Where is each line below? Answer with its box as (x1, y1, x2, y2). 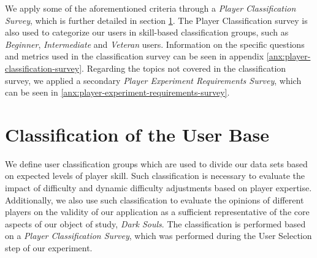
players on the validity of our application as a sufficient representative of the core (5, 205, 310, 218)
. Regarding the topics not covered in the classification (82, 61, 286, 74)
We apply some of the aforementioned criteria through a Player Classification (5, 2, 296, 14)
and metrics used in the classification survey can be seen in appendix (5, 50, 264, 63)
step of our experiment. (5, 241, 93, 254)
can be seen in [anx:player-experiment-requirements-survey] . (5, 86, 230, 99)
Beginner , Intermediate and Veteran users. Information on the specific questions (5, 37, 305, 50)
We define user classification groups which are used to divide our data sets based (5, 157, 308, 170)
